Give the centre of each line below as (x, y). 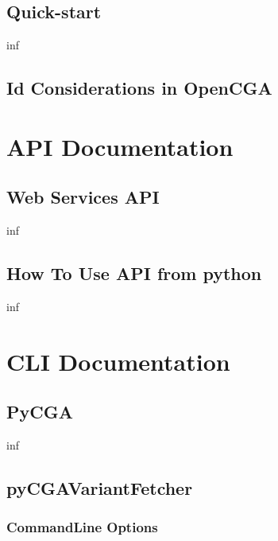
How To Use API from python (134, 273)
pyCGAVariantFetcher (100, 488)
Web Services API (83, 197)
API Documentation (120, 146)
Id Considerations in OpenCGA (139, 88)
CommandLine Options (82, 527)
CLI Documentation (118, 361)
